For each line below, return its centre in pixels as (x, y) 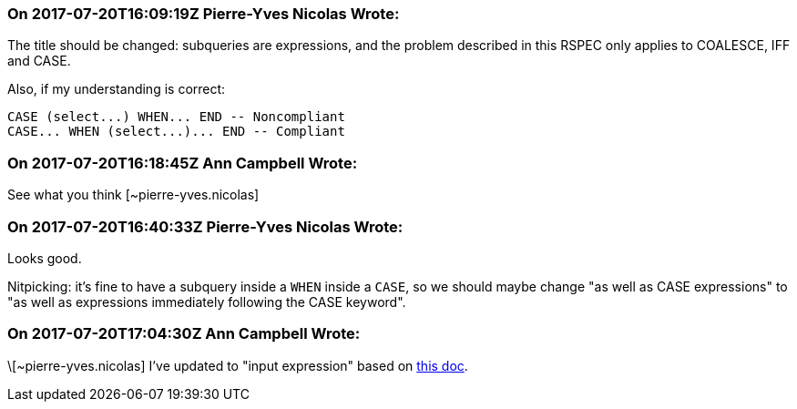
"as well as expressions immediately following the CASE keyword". (207, 302)
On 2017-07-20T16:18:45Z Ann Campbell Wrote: (183, 163)
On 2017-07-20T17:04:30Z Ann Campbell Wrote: (184, 334)
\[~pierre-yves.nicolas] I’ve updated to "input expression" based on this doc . (238, 365)
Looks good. (45, 258)
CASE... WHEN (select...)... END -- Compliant (176, 132)
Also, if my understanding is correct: (117, 89)
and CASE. (39, 61)
